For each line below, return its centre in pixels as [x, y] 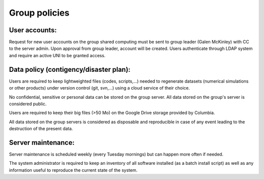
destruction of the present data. [41, 129]
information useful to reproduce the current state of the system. [73, 170]
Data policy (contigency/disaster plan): [70, 69]
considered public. [28, 104]
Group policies [39, 13]
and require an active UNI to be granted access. [57, 55]
